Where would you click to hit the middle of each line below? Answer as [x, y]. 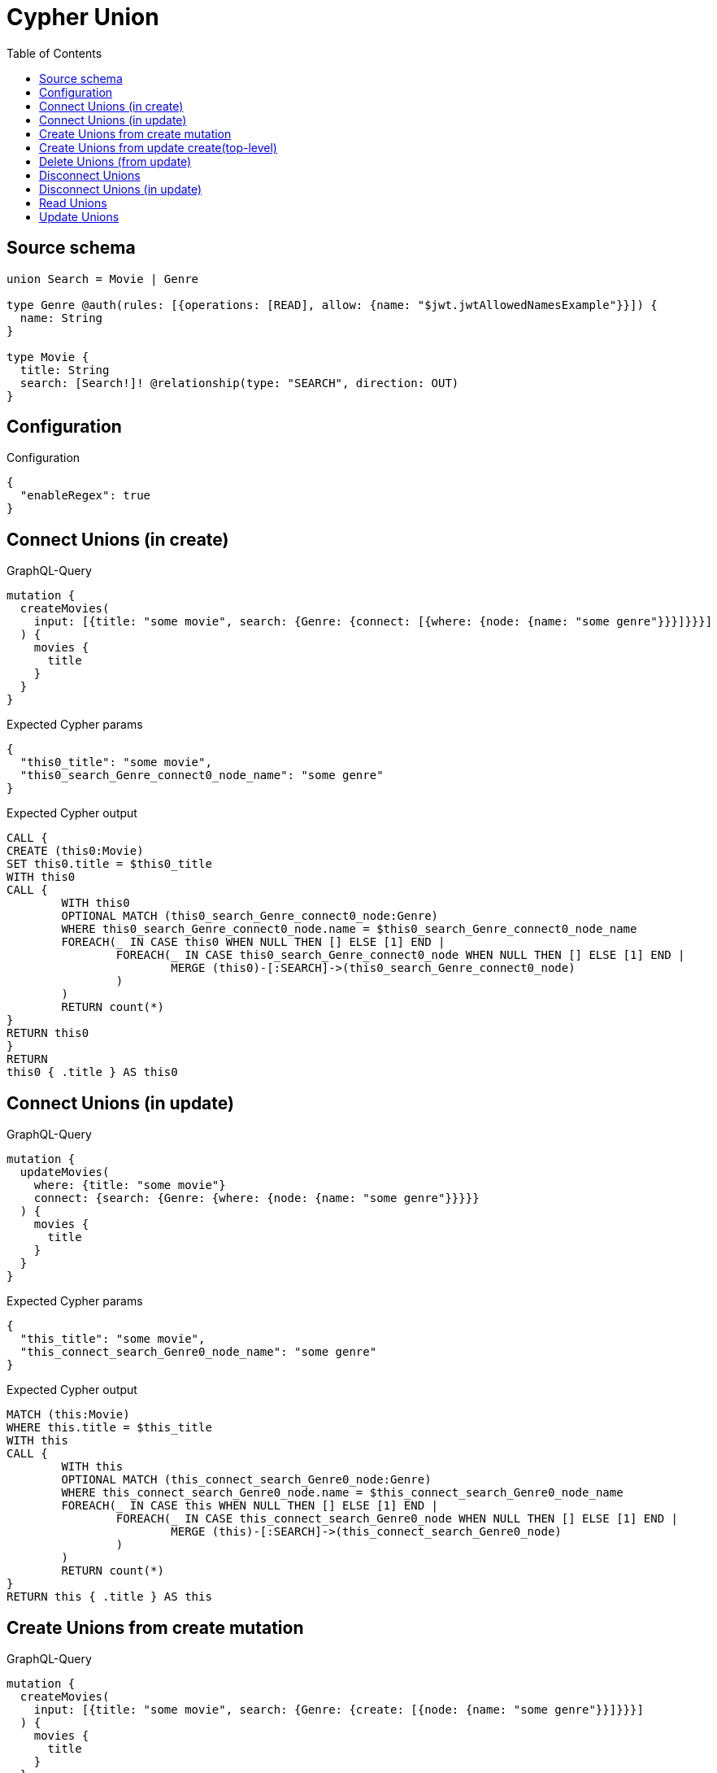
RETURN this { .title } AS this [109, 1597]
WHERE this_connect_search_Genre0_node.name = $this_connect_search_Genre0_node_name [342, 1493]
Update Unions [79, 216]
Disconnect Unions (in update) [121, 189]
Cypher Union [83, 17]
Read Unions [73, 203]
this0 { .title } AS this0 [92, 1072]
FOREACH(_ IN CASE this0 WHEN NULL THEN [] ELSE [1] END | [253, 942]
